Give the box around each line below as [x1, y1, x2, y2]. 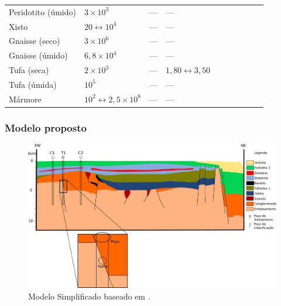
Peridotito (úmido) [9, 5, 76, 18]
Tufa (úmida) [9, 78, 57, 90]
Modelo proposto [5, 120, 87, 135]
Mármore [9, 92, 42, 105]
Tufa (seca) [9, 64, 49, 76]
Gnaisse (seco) [9, 35, 60, 47]
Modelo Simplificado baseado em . [28, 290, 150, 302]
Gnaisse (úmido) [9, 49, 68, 61]
